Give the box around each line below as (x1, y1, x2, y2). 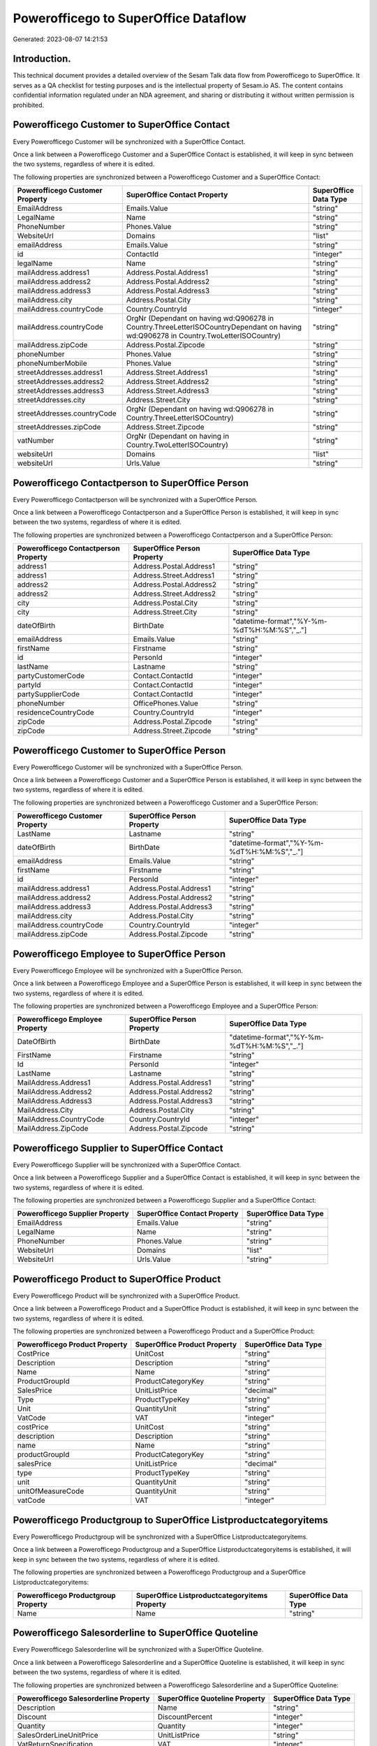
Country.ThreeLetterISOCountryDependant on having (126, 322, 302, 332)
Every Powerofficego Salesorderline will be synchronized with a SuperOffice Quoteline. (13, 1645, 264, 1654)
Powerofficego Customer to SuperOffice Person (13, 744, 226, 756)
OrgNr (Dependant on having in (126, 432, 230, 441)
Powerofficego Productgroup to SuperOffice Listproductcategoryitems (13, 1514, 328, 1526)
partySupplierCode (17, 689, 80, 699)
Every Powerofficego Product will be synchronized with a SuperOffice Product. (13, 1291, 240, 1300)
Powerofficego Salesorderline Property (17, 1694, 150, 1703)
